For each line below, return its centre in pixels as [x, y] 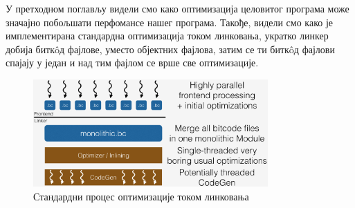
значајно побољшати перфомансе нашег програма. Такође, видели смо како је [170, 22]
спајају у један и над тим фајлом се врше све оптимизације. [132, 63]
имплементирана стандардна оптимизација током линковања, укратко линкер [167, 36]
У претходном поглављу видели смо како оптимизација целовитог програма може [177, 8]
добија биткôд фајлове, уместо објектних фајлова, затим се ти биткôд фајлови [170, 49]
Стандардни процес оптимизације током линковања [141, 196]
